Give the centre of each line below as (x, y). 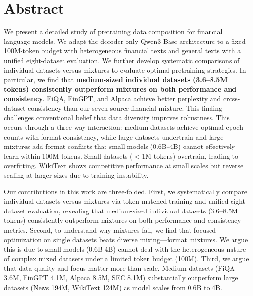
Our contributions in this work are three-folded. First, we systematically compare (126, 191)
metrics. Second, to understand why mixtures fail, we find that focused (110, 230)
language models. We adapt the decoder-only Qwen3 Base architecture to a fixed (125, 41)
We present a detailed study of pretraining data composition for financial (113, 32)
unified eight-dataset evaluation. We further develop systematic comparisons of (122, 60)
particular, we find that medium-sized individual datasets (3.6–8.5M (116, 79)
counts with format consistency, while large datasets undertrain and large (114, 137)
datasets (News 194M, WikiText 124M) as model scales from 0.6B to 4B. (113, 287)
